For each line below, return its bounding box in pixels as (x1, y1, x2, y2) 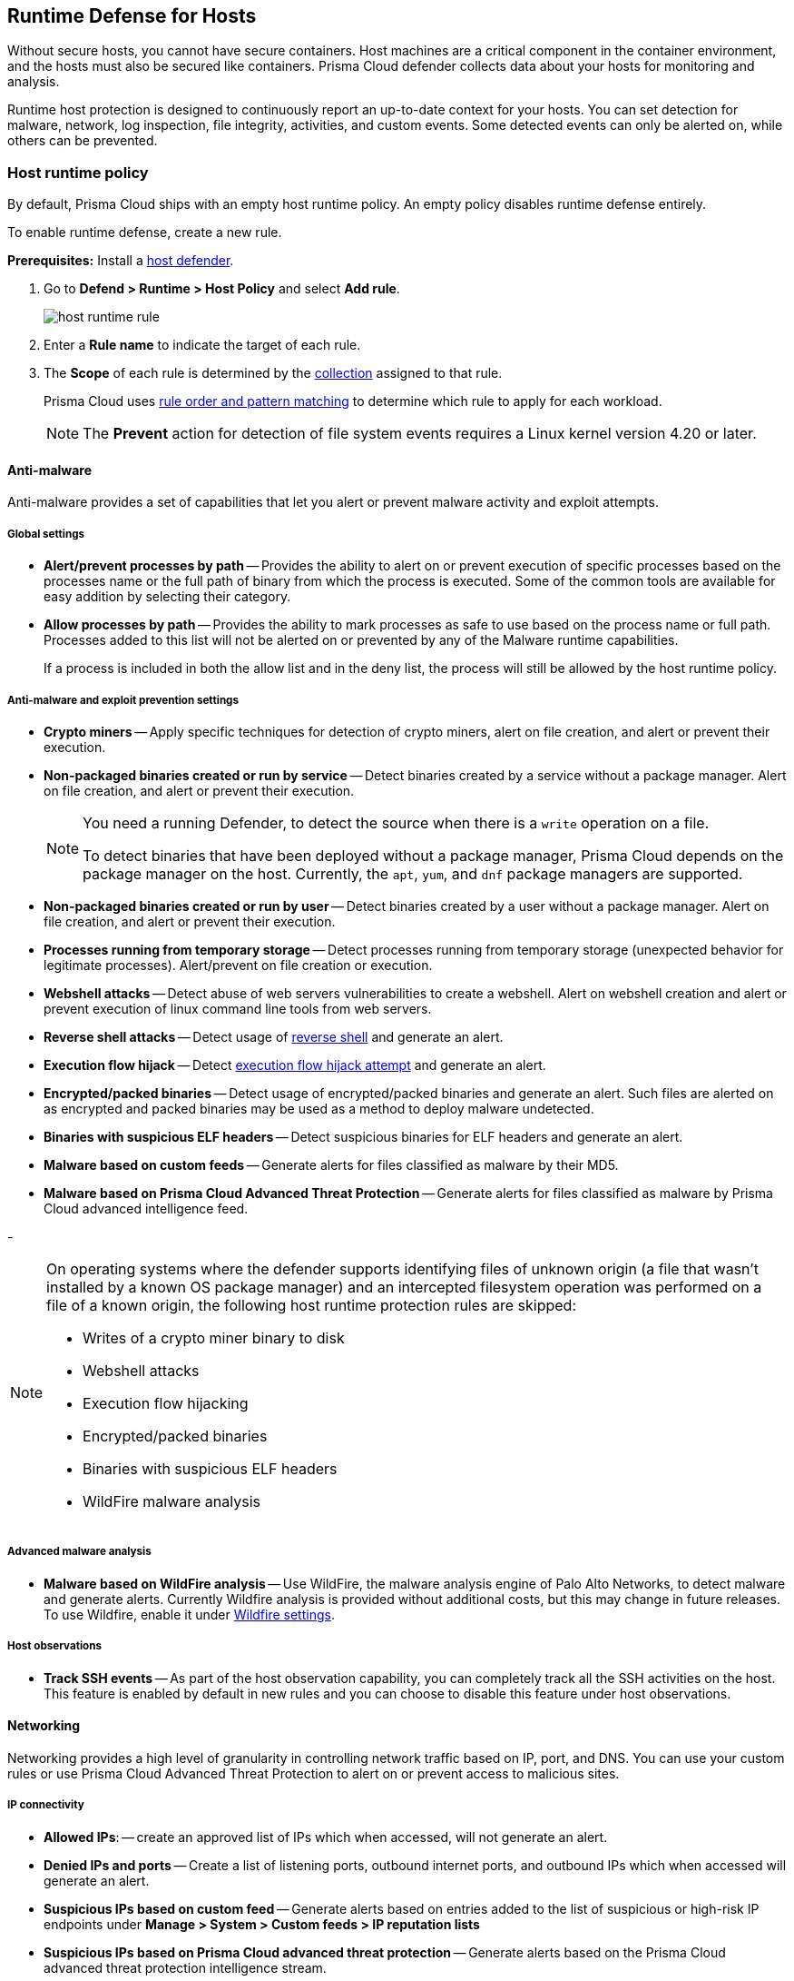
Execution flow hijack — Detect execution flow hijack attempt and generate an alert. (44, 1056, 546, 1073)
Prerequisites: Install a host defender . (7, 253, 234, 269)
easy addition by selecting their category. (44, 589, 291, 605)
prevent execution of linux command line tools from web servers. (44, 1000, 432, 1016)
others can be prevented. (7, 133, 158, 149)
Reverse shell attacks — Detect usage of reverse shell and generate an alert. (44, 1028, 504, 1045)
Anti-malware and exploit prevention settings (7, 693, 239, 707)
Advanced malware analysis (7, 1545, 152, 1559)
